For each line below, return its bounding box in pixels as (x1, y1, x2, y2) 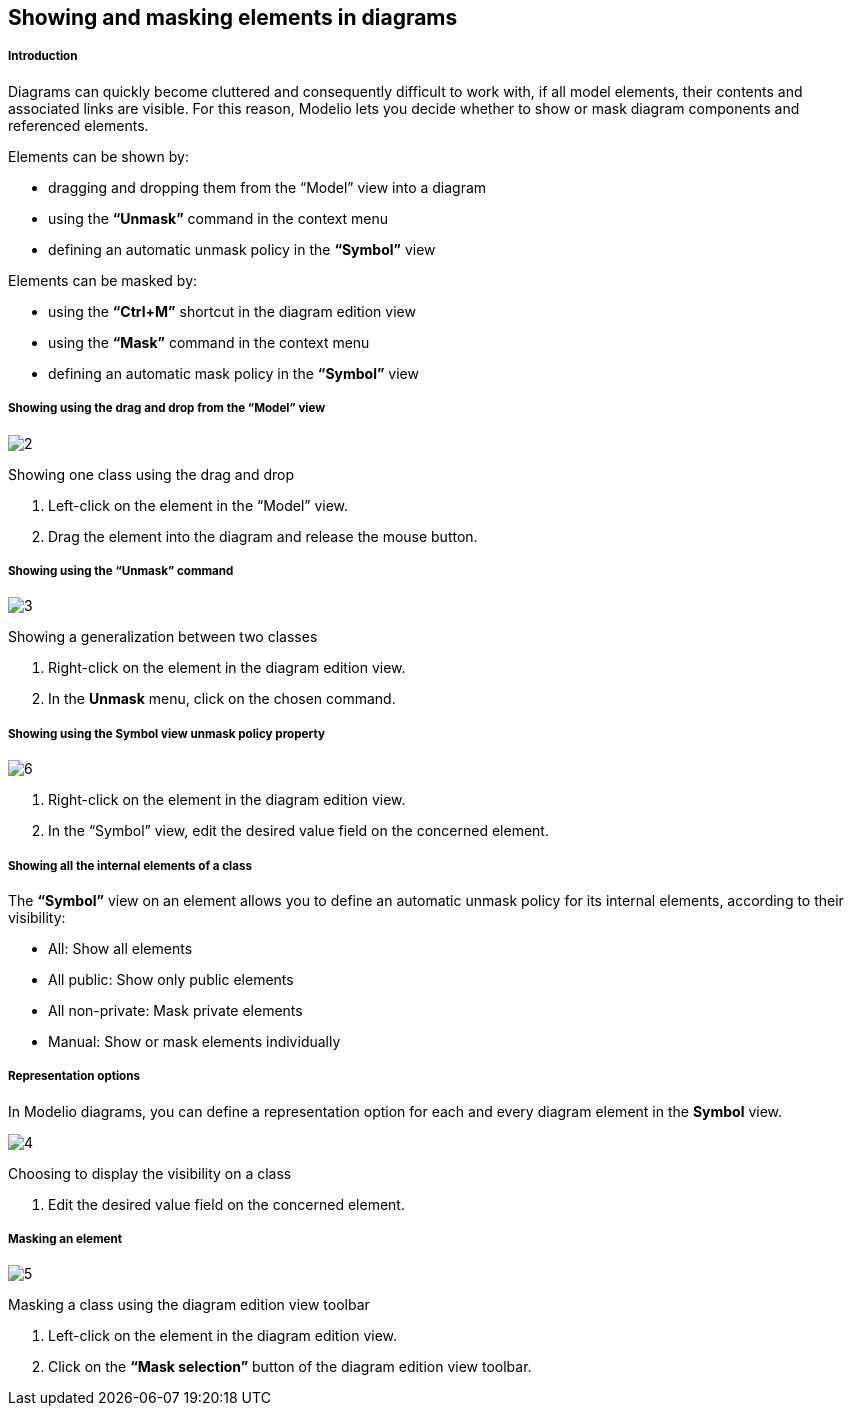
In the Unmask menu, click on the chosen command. (48, 690, 396, 708)
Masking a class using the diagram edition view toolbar (8, 1296, 370, 1314)
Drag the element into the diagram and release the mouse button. (48, 527, 478, 545)
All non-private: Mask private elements (48, 1001, 303, 1019)
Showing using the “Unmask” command (8, 563, 234, 578)
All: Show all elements (48, 939, 193, 957)
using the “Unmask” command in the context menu (48, 209, 389, 227)
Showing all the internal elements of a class (8, 858, 253, 873)
